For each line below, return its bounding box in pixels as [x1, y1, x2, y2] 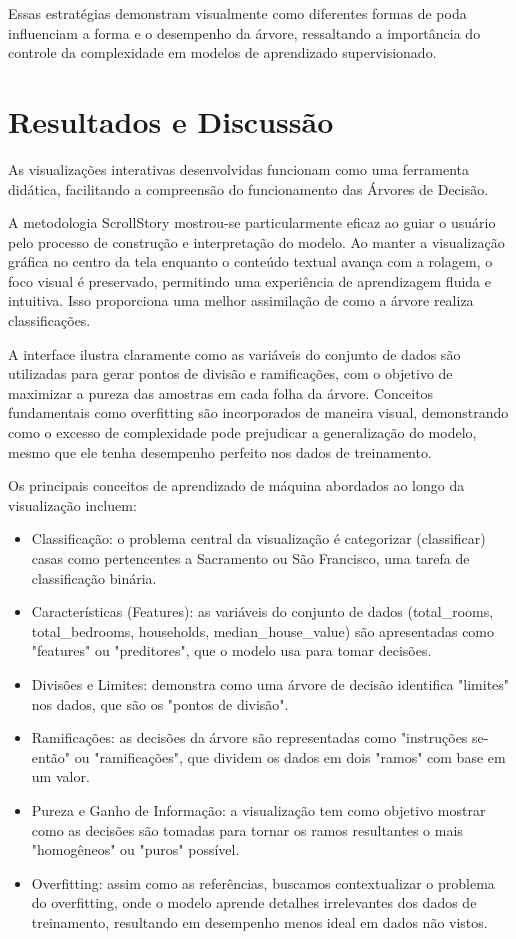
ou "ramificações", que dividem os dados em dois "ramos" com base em [74, 746, 506, 767]
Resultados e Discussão [8, 100, 334, 141]
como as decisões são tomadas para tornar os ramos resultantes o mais [31, 819, 463, 840]
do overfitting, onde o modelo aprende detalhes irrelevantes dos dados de [31, 892, 477, 913]
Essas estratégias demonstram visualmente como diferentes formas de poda [8, 3, 467, 23]
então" [31, 746, 71, 767]
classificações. [8, 310, 91, 331]
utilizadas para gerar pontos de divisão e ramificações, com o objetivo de [8, 363, 453, 384]
